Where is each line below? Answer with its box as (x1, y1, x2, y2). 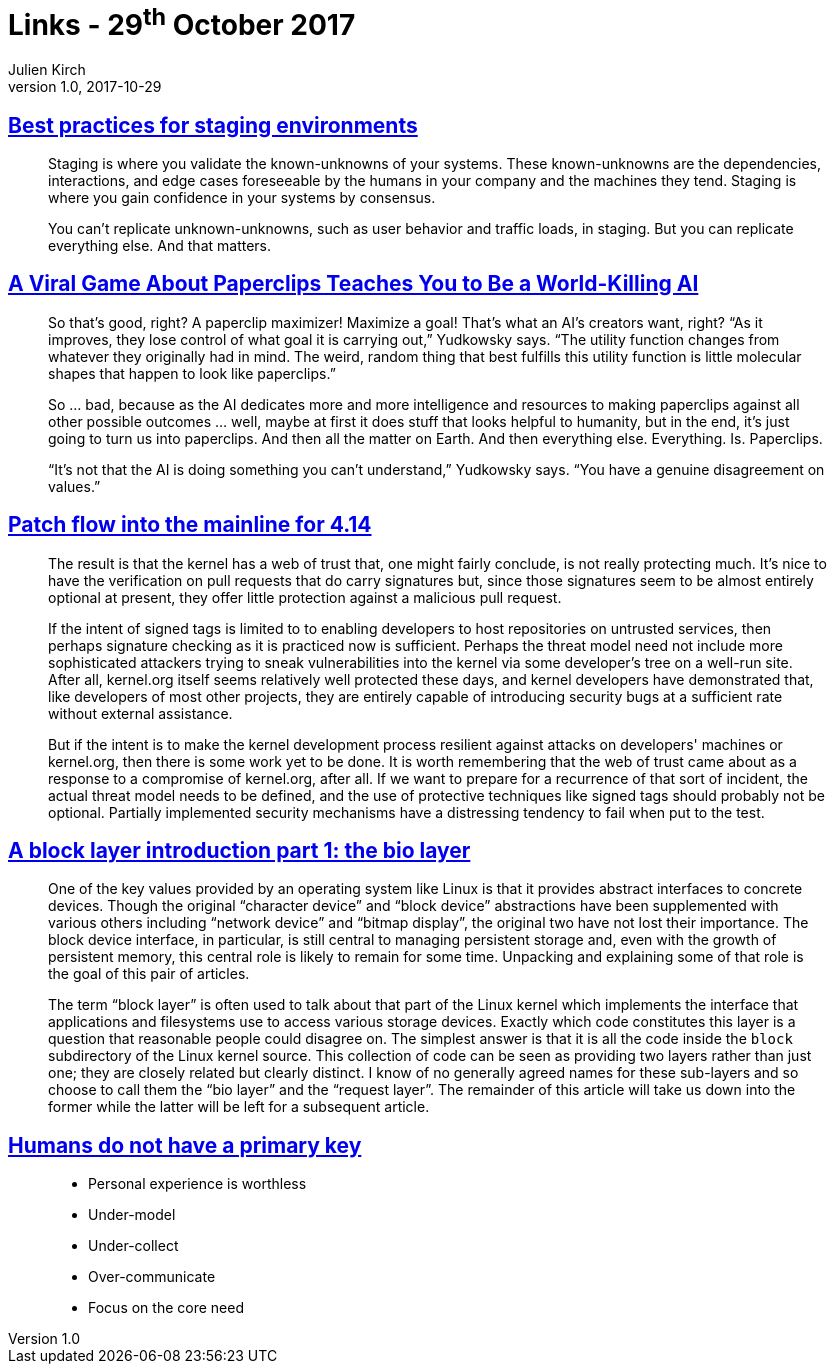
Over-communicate (88, 1268, 216, 1286)
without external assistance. (48, 704, 233, 722)
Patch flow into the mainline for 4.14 (8, 512, 372, 538)
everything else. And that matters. (48, 236, 272, 254)
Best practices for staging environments (8, 112, 418, 138)
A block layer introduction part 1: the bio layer (8, 838, 471, 864)
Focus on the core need (88, 1299, 244, 1317)
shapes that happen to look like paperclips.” (48, 364, 336, 382)
